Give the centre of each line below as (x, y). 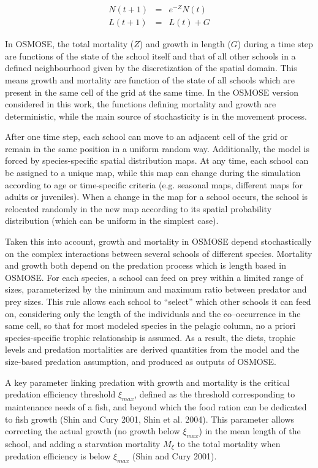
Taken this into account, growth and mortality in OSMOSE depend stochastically (158, 241)
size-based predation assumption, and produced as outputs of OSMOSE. (141, 361)
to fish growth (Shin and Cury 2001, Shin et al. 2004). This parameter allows (150, 419)
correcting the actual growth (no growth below (93, 431)
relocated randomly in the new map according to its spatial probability (138, 208)
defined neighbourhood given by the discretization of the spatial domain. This (151, 68)
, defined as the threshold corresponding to (215, 394)
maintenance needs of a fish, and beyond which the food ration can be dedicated (156, 406)
